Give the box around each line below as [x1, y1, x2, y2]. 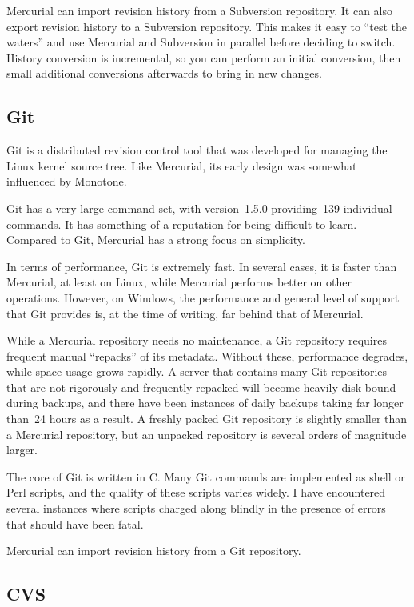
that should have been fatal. [6, 515, 144, 532]
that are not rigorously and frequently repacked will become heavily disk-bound [6, 378, 396, 395]
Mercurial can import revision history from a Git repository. [6, 542, 301, 559]
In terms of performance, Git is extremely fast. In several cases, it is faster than [6, 258, 397, 274]
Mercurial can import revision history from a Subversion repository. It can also [6, 2, 392, 18]
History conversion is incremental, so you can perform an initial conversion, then [6, 49, 401, 66]
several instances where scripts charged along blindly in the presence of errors [6, 500, 386, 517]
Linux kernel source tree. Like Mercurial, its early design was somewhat [6, 157, 357, 174]
